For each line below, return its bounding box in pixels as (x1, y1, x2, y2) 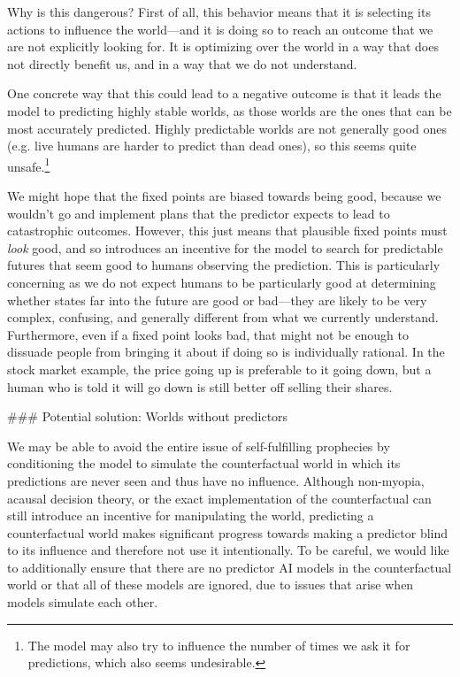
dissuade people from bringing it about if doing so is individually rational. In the (7, 342, 445, 361)
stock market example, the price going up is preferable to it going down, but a (7, 359, 432, 378)
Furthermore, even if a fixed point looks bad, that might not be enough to (7, 325, 409, 343)
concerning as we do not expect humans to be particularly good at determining (7, 273, 436, 291)
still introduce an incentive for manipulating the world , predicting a (7, 506, 374, 525)
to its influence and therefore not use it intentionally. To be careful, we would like (7, 541, 449, 559)
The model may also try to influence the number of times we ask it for (27, 635, 410, 654)
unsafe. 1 (7, 154, 50, 175)
